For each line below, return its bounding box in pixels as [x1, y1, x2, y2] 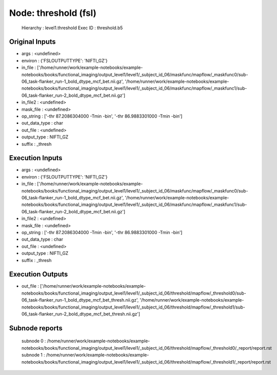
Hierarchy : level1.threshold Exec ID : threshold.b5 [21, 25, 123, 31]
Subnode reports [9, 324, 63, 332]
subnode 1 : [21, 352, 46, 358]
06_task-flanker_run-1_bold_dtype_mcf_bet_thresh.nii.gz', [21, 297, 139, 303]
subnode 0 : [21, 338, 46, 344]
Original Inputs [9, 38, 56, 46]
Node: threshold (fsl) [9, 7, 96, 18]
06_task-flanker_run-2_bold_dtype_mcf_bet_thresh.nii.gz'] [21, 311, 140, 317]
